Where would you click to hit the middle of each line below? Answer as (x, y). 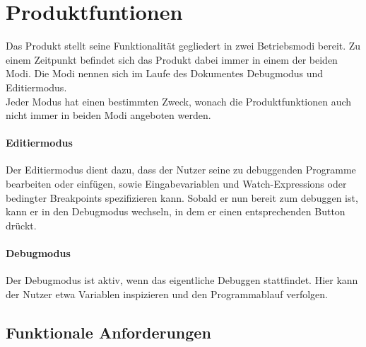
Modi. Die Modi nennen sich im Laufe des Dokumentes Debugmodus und (165, 73)
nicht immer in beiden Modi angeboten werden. (108, 115)
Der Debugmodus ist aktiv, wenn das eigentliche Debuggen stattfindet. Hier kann (182, 280)
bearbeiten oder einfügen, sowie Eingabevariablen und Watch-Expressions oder (176, 184)
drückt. (21, 225)
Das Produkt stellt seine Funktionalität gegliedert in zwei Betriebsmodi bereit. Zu (183, 46)
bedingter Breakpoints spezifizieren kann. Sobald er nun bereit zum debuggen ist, (182, 197)
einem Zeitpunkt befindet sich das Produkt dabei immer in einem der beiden (172, 59)
